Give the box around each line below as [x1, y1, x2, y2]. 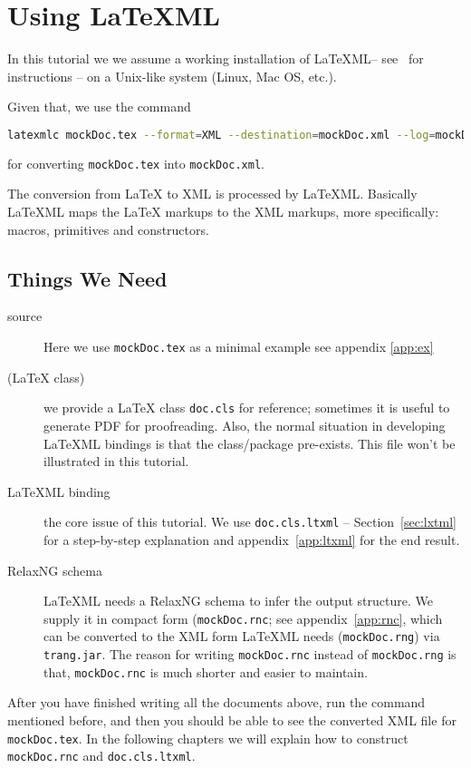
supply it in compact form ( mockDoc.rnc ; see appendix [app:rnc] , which [43, 608, 443, 627]
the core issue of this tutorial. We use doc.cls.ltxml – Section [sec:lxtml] [43, 512, 457, 531]
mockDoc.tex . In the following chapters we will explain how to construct [7, 728, 409, 747]
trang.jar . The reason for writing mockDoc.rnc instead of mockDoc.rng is [43, 645, 457, 664]
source [7, 306, 43, 326]
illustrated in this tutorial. [43, 452, 189, 471]
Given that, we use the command [7, 97, 191, 116]
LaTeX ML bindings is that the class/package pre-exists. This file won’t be [43, 433, 456, 452]
